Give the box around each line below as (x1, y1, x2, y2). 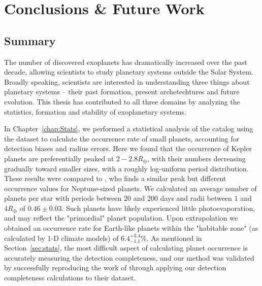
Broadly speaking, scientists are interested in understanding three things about (4, 76, 250, 87)
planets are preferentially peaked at (4, 153, 114, 163)
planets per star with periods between (4, 193, 122, 203)
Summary (4, 32, 56, 48)
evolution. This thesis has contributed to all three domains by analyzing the (4, 96, 240, 106)
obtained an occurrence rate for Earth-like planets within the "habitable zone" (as (4, 223, 258, 233)
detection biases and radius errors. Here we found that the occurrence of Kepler (4, 143, 252, 154)
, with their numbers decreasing (147, 153, 246, 163)
